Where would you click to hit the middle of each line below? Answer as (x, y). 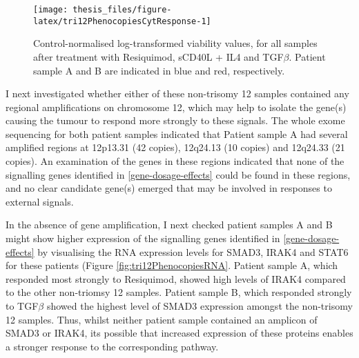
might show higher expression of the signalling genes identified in (143, 238)
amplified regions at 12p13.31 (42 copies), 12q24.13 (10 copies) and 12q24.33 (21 (175, 147)
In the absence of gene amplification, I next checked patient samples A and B (169, 225)
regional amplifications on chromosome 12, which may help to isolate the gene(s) (176, 107)
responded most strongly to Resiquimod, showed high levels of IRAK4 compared (176, 278)
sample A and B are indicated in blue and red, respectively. (159, 70)
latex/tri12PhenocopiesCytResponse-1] (122, 21)
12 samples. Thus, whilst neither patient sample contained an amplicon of (162, 319)
